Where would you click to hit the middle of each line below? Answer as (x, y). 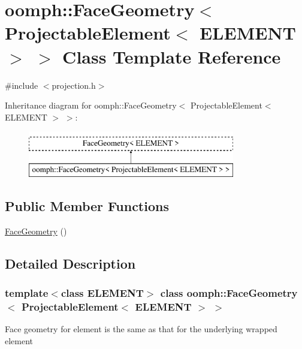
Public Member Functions (87, 205)
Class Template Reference (172, 56)
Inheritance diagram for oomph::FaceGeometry (91, 105)
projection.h (74, 85)
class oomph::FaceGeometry (229, 292)
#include (22, 85)
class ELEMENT (102, 292)
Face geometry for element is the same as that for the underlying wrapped (141, 329)
